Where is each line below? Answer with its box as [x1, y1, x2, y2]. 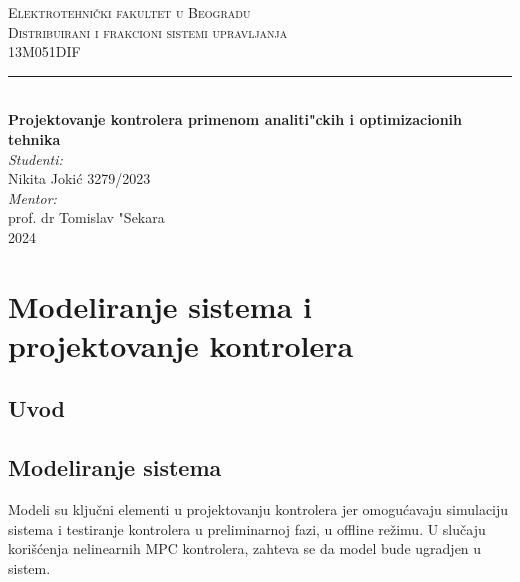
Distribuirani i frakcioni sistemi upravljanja [8, 21, 288, 42]
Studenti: [8, 148, 63, 169]
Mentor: [8, 187, 57, 208]
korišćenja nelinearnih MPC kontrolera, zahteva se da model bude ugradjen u [8, 538, 482, 559]
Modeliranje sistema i [8, 285, 312, 326]
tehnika [8, 128, 61, 149]
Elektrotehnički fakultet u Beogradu [8, 2, 251, 22]
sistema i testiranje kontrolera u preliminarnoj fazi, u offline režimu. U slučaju [8, 518, 486, 539]
